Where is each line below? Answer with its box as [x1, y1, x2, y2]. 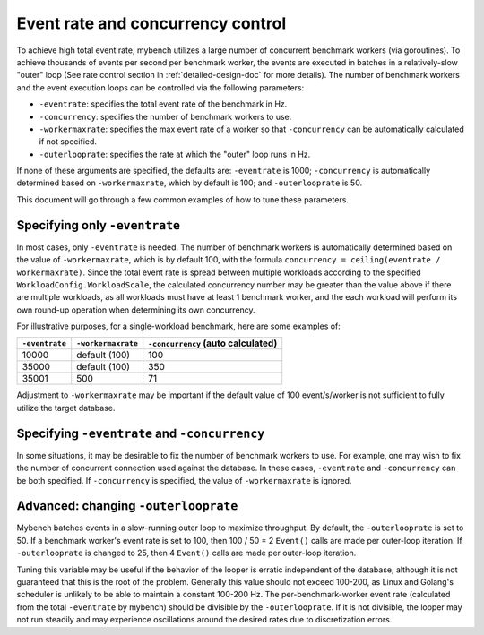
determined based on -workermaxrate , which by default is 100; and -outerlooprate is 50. [16, 177, 363, 188]
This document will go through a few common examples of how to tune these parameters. [16, 193, 350, 205]
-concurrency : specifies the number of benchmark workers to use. [39, 111, 292, 122]
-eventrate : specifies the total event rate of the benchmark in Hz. [39, 99, 288, 109]
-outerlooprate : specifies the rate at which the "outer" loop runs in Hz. [39, 149, 311, 159]
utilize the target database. [16, 402, 116, 413]
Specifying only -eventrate [16, 218, 181, 233]
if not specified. [39, 136, 98, 147]
